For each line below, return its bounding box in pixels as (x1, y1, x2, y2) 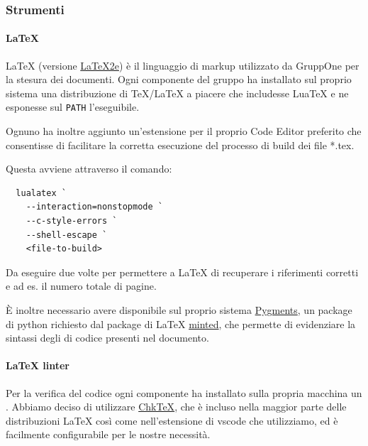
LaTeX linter (6, 358, 69, 373)
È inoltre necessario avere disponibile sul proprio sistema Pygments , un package (6, 303, 352, 317)
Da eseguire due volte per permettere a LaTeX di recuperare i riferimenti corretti (6, 264, 359, 279)
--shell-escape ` (26, 229, 108, 240)
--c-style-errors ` (26, 216, 118, 227)
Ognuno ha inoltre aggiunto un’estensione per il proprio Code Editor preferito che (6, 124, 362, 138)
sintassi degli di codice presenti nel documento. (6, 330, 209, 345)
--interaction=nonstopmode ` (26, 202, 163, 212)
